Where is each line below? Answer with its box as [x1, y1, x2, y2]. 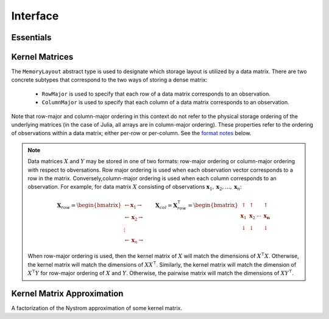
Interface [11, 9, 59, 23]
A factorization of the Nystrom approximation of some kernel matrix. [11, 304, 183, 312]
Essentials [11, 32, 52, 43]
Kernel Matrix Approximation [11, 289, 124, 298]
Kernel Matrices [11, 52, 74, 62]
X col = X [155, 202, 178, 210]
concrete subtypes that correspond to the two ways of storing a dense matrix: [11, 76, 208, 83]
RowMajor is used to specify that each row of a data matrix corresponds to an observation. [41, 90, 271, 97]
